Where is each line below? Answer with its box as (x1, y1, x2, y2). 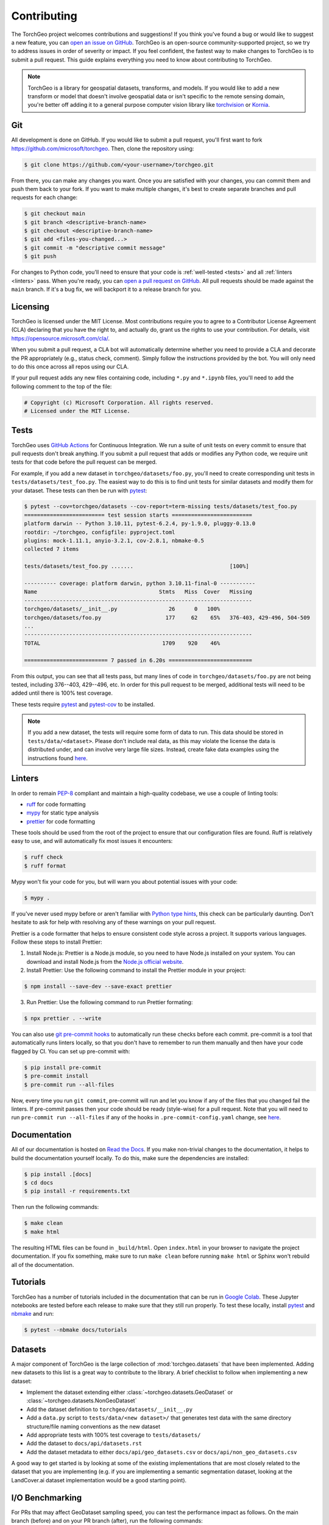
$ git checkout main (24, 210, 85, 217)
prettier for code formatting (26, 817, 96, 825)
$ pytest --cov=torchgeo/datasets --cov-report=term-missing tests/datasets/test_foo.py (24, 503, 298, 510)
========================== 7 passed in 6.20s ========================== (24, 656, 253, 664)
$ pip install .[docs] (24, 1171, 92, 1177)
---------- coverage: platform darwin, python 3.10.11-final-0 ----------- (24, 580, 256, 587)
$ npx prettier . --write (24, 1015, 102, 1022)
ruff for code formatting (26, 800, 86, 808)
